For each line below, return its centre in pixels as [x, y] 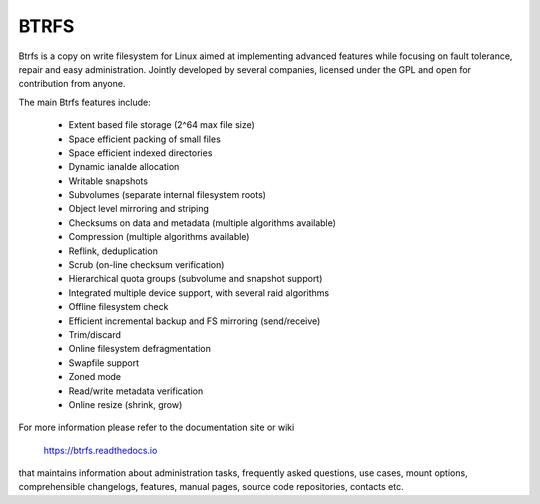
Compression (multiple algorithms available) [159, 237]
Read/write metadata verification [136, 391]
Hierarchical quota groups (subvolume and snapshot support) [195, 279]
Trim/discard [95, 334]
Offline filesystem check [118, 307]
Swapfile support [104, 362]
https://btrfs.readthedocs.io [100, 450]
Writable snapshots [108, 181]
